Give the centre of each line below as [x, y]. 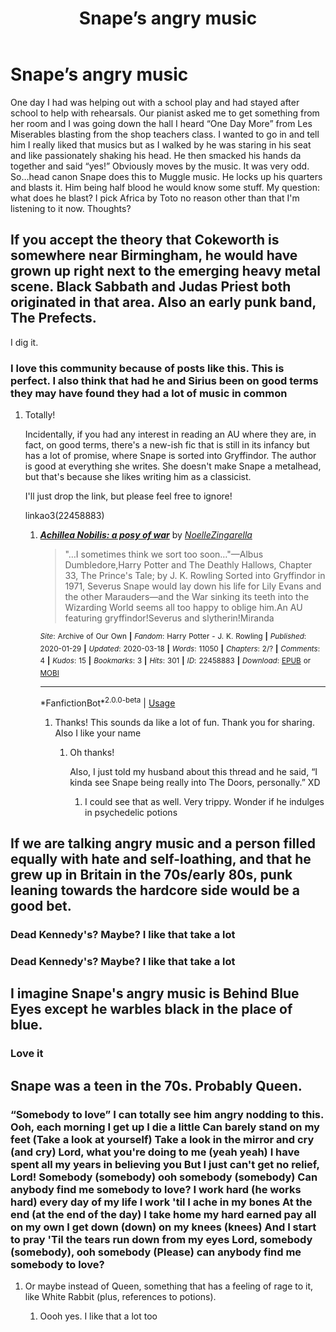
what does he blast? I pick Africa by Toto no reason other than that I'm [155, 198]
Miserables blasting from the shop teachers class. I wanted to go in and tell [165, 134]
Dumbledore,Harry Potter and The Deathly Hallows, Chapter [188, 565]
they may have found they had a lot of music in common [149, 393]
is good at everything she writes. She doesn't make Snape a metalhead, [173, 466]
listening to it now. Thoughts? [71, 208]
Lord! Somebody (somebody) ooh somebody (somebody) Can [164, 1177]
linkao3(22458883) [64, 516]
